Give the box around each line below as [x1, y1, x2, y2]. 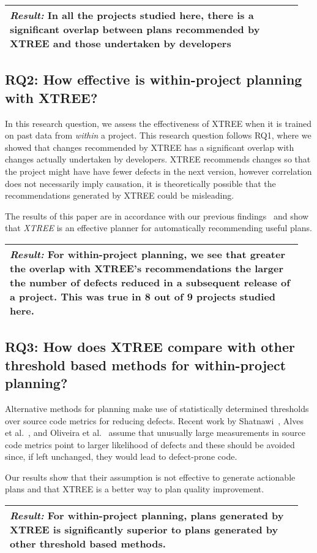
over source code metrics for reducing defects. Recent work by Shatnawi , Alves [5, 414, 304, 427]
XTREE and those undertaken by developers [10, 36, 231, 50]
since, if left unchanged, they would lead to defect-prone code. [5, 450, 237, 463]
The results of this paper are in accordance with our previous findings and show [5, 209, 309, 222]
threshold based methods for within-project [5, 355, 286, 374]
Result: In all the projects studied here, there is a [10, 8, 254, 22]
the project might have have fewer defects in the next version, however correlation [5, 164, 312, 177]
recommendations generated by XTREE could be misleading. [5, 189, 234, 202]
